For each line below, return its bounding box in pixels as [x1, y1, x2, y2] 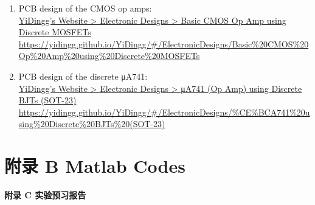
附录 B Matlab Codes [4, 153, 185, 178]
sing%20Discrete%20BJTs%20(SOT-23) [18, 117, 165, 130]
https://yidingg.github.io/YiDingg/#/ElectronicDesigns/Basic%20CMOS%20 [18, 37, 309, 50]
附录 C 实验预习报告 [4, 189, 86, 201]
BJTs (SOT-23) [18, 94, 77, 106]
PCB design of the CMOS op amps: [18, 2, 152, 14]
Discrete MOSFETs [18, 26, 91, 38]
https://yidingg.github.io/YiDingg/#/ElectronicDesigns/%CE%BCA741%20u [18, 105, 310, 118]
